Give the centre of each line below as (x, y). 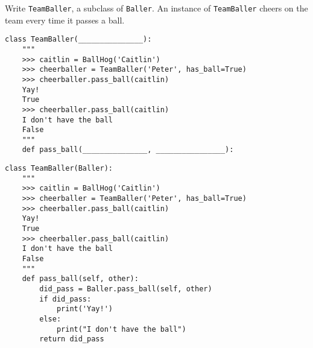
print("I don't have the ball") (121, 329)
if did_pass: (65, 299)
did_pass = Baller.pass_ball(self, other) (126, 289)
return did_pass (72, 339)
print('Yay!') (84, 309)
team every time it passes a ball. (65, 20)
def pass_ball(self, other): (80, 279)
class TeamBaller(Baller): (59, 169)
